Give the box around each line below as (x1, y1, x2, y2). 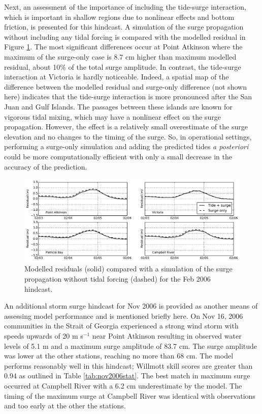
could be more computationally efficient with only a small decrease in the (4, 151, 232, 161)
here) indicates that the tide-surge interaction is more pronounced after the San (4, 91, 252, 102)
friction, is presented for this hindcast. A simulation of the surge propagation (4, 21, 244, 32)
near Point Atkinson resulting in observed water (92, 330, 242, 341)
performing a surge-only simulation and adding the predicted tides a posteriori (4, 141, 249, 152)
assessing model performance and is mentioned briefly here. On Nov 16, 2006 (4, 310, 243, 321)
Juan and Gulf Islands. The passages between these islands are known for (4, 101, 233, 112)
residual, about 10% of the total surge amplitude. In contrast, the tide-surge (4, 61, 241, 72)
